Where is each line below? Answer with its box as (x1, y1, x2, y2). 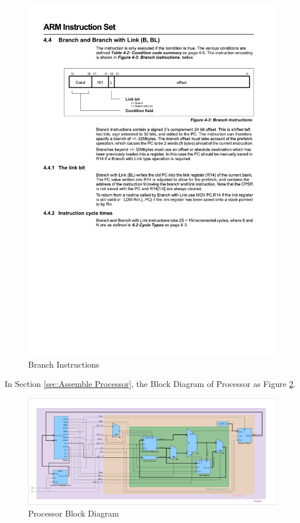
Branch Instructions (28, 358, 100, 370)
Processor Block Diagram (28, 507, 119, 519)
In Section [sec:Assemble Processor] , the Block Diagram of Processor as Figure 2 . (5, 378, 296, 390)
